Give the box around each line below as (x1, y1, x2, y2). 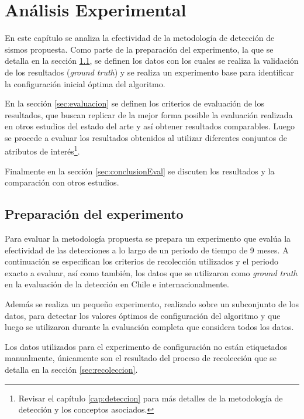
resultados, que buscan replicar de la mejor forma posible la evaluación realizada (5, 108, 293, 121)
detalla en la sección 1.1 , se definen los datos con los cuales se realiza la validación (5, 54, 299, 67)
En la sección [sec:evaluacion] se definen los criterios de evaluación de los (5, 97, 265, 109)
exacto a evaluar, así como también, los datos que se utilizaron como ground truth (5, 266, 298, 279)
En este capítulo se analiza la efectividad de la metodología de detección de (5, 32, 275, 44)
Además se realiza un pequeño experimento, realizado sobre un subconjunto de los (5, 298, 299, 310)
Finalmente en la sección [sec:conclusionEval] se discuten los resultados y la (5, 164, 275, 177)
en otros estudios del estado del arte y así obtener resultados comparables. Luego (5, 120, 295, 132)
